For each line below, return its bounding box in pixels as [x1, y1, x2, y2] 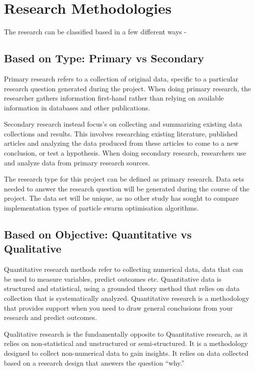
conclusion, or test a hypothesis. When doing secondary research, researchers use [4, 148, 246, 158]
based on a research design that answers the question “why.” [4, 357, 185, 368]
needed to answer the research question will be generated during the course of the [4, 183, 250, 193]
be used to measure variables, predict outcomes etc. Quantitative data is [4, 273, 222, 284]
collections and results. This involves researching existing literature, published [4, 128, 238, 138]
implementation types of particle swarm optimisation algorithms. [4, 203, 199, 213]
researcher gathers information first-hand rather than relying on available [4, 93, 224, 103]
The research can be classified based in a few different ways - [4, 26, 187, 37]
